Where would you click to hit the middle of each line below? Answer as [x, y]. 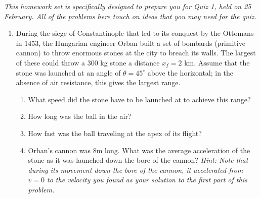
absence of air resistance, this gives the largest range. [98, 82]
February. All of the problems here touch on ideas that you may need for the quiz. [130, 16]
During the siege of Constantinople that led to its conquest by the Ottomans [135, 33]
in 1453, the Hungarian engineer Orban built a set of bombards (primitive [131, 43]
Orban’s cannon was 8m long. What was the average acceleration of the [139, 150]
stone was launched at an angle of [68, 72]
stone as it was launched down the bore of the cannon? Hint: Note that [138, 160]
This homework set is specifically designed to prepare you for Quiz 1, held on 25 [128, 6]
